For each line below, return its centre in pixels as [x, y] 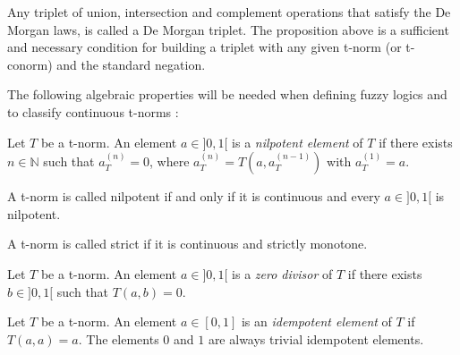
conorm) [30, 64]
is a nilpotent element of [298, 142]
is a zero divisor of [282, 273]
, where [170, 161]
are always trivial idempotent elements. [316, 338]
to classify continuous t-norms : [93, 111]
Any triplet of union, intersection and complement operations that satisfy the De [229, 12]
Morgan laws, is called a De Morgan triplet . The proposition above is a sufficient [228, 29]
